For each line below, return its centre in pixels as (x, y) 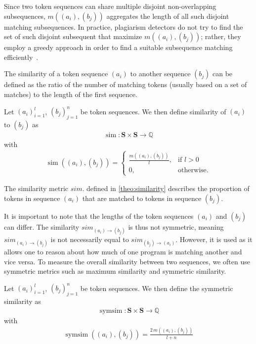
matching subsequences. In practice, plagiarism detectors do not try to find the (124, 26)
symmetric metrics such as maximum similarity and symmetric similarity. (115, 271)
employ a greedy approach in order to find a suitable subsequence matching (118, 47)
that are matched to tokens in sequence (142, 198)
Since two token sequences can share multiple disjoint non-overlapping (110, 6)
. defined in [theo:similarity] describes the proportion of (166, 188)
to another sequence (160, 74)
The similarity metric (36, 188)
